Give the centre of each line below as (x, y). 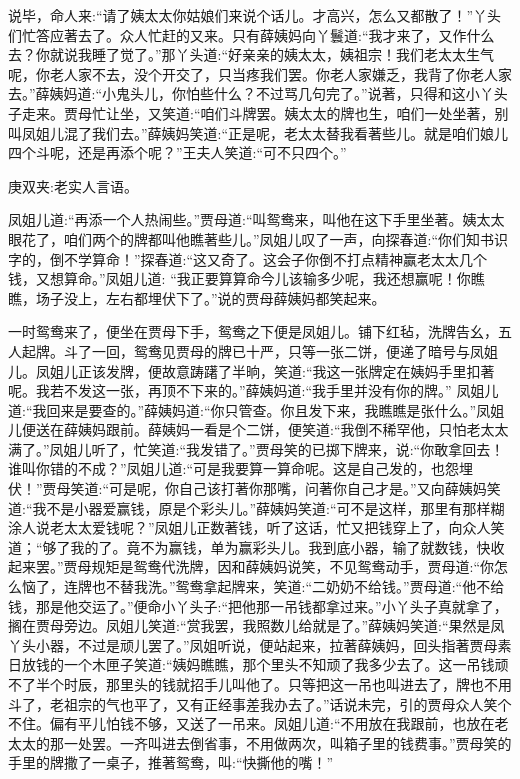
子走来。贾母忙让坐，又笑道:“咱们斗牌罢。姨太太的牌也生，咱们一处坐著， (251, 112)
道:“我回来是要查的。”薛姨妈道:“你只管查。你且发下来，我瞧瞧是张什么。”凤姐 (256, 409)
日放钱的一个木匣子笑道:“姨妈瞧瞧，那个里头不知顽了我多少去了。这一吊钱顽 (258, 664)
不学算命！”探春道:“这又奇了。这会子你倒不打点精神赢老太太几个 (275, 258)
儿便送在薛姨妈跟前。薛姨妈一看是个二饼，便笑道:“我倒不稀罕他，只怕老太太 (258, 429)
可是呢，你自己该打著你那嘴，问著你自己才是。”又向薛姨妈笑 (305, 488)
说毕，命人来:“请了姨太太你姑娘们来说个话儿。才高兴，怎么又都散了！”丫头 (255, 15)
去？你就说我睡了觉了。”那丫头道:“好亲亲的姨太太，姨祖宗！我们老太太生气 (251, 54)
